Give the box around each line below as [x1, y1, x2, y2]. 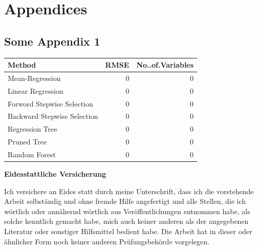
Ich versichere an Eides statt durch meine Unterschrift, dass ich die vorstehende [4, 185, 254, 196]
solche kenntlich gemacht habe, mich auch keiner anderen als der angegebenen [4, 216, 249, 226]
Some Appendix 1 [4, 33, 100, 49]
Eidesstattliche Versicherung [4, 169, 106, 179]
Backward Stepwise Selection [8, 111, 98, 121]
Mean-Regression [8, 72, 61, 83]
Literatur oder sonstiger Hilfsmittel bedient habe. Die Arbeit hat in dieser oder [4, 226, 252, 237]
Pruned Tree [8, 136, 47, 147]
